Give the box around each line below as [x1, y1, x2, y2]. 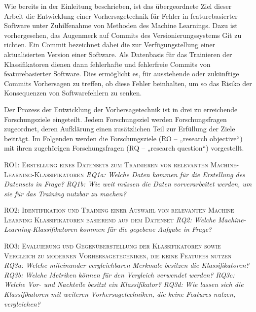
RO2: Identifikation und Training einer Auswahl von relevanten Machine [4, 205, 234, 215]
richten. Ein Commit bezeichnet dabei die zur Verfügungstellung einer [4, 39, 216, 50]
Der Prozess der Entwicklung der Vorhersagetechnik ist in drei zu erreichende [4, 104, 238, 114]
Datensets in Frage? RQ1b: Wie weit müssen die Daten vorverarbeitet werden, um [4, 179, 252, 189]
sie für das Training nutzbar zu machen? [4, 188, 126, 198]
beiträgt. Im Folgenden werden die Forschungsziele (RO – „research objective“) [4, 133, 243, 143]
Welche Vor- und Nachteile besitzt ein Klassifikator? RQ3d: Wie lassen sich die [4, 279, 244, 289]
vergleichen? [4, 298, 40, 309]
